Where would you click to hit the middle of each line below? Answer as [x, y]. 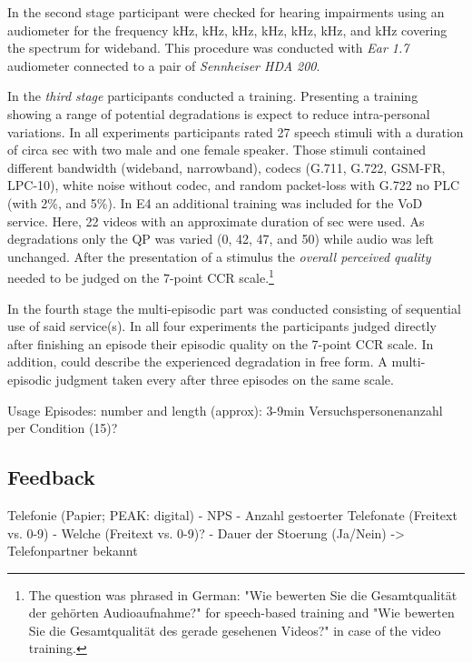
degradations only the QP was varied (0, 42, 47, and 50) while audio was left [221, 239]
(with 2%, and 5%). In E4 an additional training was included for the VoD [215, 202]
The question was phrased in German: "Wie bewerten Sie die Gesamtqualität [243, 594]
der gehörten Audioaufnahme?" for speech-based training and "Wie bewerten [241, 613]
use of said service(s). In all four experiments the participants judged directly [222, 326]
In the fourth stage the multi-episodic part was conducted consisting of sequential [234, 308]
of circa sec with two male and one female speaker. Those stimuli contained [217, 150]
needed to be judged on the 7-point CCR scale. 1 [141, 276]
